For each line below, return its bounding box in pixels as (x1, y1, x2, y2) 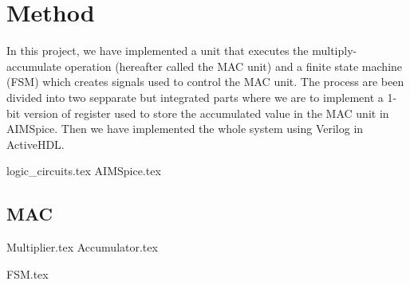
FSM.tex (6, 265, 49, 282)
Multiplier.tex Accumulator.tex (6, 239, 158, 256)
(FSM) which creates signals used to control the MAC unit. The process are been (6, 73, 404, 90)
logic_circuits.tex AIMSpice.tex (6, 162, 161, 179)
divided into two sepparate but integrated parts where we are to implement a (6, 88, 384, 105)
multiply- (312, 42, 357, 59)
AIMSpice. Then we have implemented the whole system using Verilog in (6, 120, 364, 137)
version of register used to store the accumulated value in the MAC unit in (23, 104, 389, 121)
